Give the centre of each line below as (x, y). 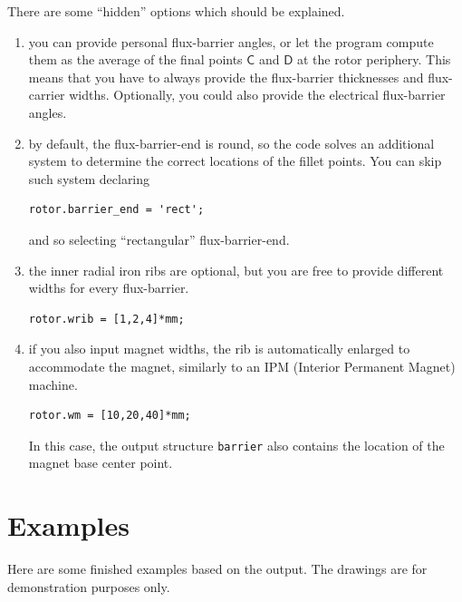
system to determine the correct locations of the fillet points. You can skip (235, 161)
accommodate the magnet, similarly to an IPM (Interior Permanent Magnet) (242, 366)
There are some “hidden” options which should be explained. (176, 11)
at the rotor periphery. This (374, 59)
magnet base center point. (101, 463)
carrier (47, 95)
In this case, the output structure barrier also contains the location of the (236, 445)
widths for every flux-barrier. (109, 288)
